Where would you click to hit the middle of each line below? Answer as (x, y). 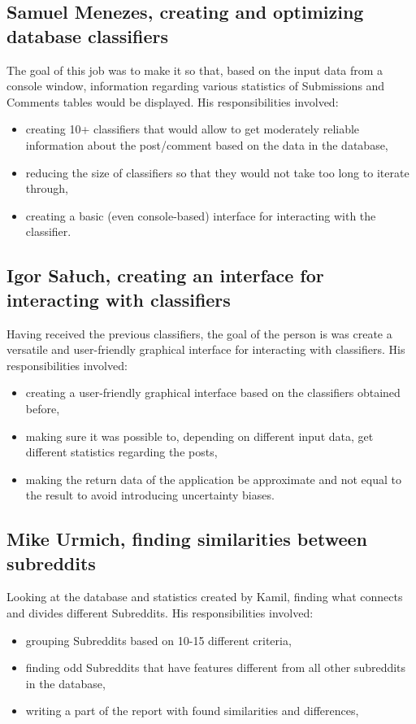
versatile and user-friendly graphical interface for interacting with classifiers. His (206, 349)
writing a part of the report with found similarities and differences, (192, 711)
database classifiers (87, 35)
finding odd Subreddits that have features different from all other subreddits (216, 667)
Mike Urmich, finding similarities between (187, 539)
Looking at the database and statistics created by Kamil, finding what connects (205, 597)
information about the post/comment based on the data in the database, (207, 144)
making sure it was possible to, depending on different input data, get (199, 436)
